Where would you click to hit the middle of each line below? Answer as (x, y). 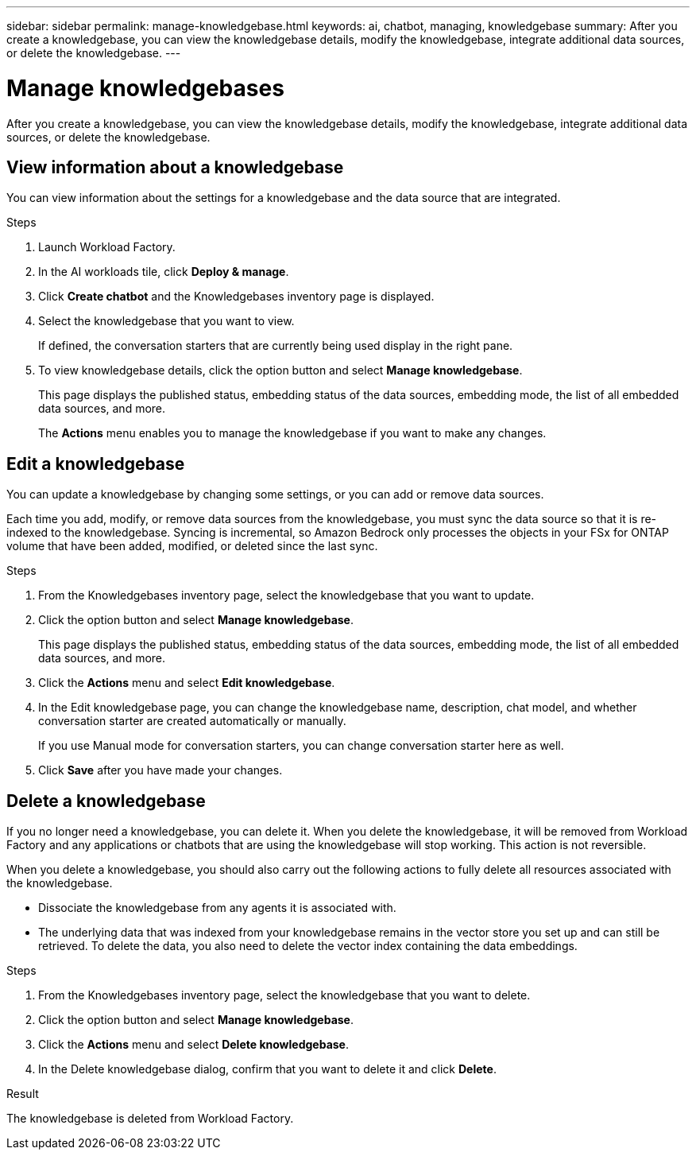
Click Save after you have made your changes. (160, 770)
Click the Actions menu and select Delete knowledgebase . (193, 1045)
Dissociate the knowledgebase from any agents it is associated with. (217, 908)
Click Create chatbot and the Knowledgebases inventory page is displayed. (236, 297)
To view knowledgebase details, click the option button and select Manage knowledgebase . (280, 370)
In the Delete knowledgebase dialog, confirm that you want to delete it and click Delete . (267, 1069)
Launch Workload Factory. (107, 247)
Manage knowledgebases (145, 88)
